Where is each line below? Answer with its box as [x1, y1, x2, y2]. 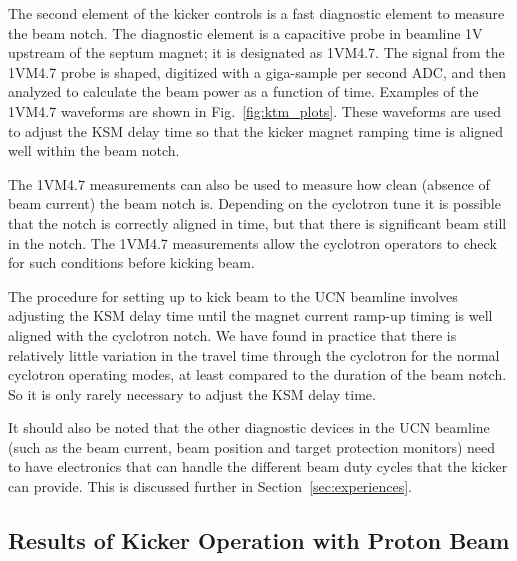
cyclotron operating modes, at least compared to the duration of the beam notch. [8, 364, 507, 385]
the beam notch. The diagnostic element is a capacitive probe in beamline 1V [8, 22, 483, 43]
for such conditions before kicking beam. [8, 252, 255, 273]
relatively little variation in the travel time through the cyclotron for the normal [8, 344, 500, 365]
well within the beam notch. [8, 140, 180, 161]
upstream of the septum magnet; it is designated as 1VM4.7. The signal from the [8, 42, 505, 63]
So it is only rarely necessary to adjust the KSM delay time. [8, 383, 376, 404]
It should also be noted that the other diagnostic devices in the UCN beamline [8, 417, 490, 438]
